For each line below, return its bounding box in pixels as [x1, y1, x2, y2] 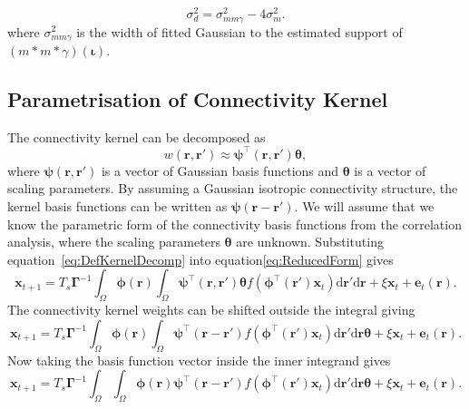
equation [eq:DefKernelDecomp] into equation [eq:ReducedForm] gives [7, 249, 394, 268]
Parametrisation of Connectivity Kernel [7, 84, 388, 112]
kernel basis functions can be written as [7, 197, 228, 216]
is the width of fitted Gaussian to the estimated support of [76, 22, 403, 41]
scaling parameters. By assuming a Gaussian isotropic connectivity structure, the [7, 179, 458, 198]
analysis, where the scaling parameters [7, 232, 220, 251]
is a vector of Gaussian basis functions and [101, 161, 339, 180]
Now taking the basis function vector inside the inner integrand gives [7, 350, 391, 369]
